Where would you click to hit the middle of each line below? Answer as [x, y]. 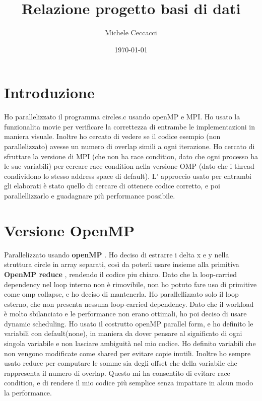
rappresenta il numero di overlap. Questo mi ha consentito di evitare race [117, 373]
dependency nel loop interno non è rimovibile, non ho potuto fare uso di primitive [130, 284]
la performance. [28, 393]
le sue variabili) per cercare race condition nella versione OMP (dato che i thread [129, 166]
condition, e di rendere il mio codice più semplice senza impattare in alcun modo [129, 383]
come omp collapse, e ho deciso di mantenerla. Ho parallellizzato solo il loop [121, 294]
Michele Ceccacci [131, 32]
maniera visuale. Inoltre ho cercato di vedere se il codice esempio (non [112, 136]
